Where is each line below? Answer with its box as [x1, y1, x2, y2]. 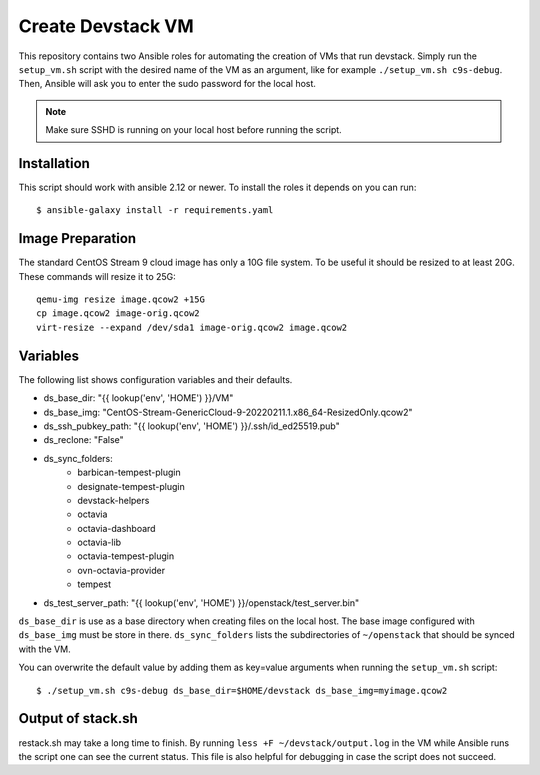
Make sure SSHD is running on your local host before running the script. [45, 124, 342, 136]
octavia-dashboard [77, 522, 156, 534]
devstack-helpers [77, 494, 150, 506]
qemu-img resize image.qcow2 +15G [36, 294, 205, 305]
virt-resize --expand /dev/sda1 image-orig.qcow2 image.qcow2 [36, 321, 348, 333]
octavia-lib [77, 536, 122, 549]
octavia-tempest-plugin [77, 550, 175, 562]
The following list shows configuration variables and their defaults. [18, 373, 293, 385]
